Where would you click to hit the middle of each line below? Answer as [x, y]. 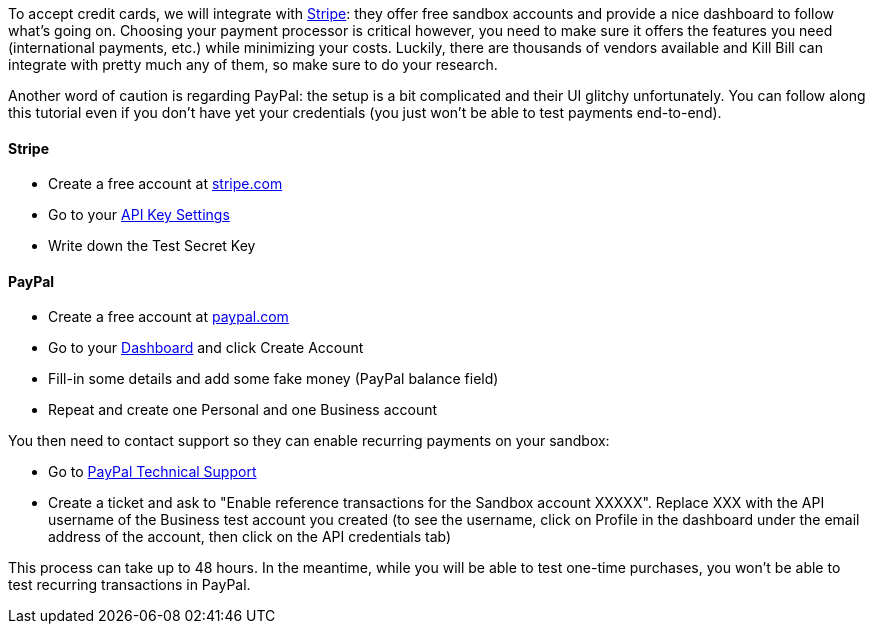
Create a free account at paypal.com [168, 317]
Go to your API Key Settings [139, 215]
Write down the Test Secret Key [152, 246]
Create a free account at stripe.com [165, 184]
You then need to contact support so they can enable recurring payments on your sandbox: [309, 441]
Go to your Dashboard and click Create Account [206, 348]
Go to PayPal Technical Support [152, 472]
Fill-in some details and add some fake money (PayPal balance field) [273, 379]
